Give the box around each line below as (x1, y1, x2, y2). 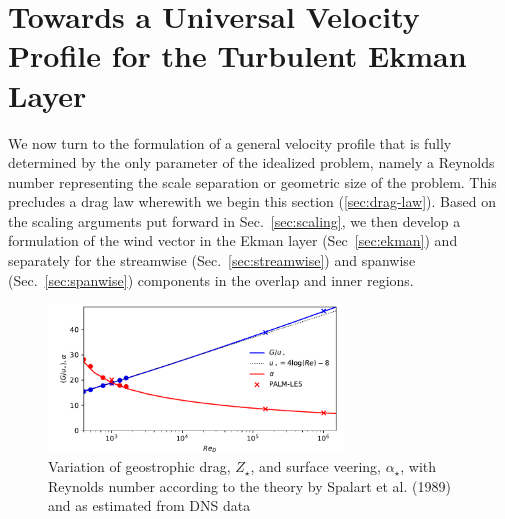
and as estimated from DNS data (48, 495, 251, 516)
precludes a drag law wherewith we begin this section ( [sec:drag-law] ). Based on (8, 191, 496, 212)
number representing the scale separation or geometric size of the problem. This (8, 171, 497, 192)
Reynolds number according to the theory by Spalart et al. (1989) (48, 475, 451, 496)
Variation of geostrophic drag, (48, 456, 231, 477)
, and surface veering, (250, 456, 381, 477)
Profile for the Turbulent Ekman (8, 35, 467, 76)
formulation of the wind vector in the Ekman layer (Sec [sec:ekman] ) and (8, 230, 458, 251)
